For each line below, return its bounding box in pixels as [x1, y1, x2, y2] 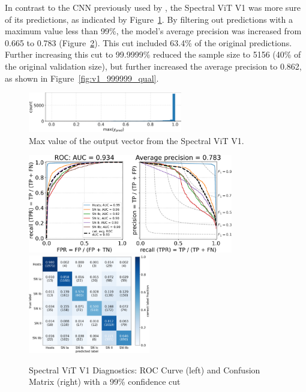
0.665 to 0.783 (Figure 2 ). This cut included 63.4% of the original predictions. [5, 36, 292, 49]
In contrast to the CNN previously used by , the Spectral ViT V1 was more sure [5, 1, 301, 13]
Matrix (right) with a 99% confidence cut [29, 375, 181, 388]
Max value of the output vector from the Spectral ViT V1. [29, 134, 244, 146]
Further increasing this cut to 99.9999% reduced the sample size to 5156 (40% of [5, 48, 301, 61]
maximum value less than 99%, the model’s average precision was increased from [5, 25, 302, 37]
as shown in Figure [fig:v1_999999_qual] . [5, 71, 159, 84]
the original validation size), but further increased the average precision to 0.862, [5, 59, 302, 72]
